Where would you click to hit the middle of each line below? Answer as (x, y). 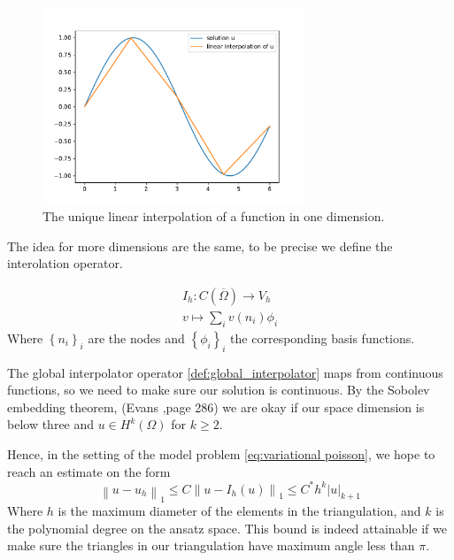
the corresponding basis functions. (323, 338)
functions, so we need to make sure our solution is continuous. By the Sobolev (219, 390)
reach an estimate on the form (89, 471)
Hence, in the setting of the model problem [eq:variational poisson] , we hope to (221, 454)
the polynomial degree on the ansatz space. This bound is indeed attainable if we (227, 528)
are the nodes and (136, 338)
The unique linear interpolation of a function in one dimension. (214, 216)
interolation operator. (65, 263)
